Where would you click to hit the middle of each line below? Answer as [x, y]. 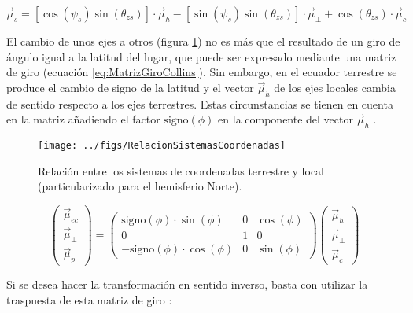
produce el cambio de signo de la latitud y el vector [130, 87]
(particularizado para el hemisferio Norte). [140, 186]
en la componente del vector [286, 119]
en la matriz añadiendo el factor [83, 119]
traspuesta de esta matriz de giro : [89, 299]
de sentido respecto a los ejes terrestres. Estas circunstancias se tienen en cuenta [200, 103]
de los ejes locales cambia [335, 87]
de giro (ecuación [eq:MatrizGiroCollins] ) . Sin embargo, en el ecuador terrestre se [202, 72]
